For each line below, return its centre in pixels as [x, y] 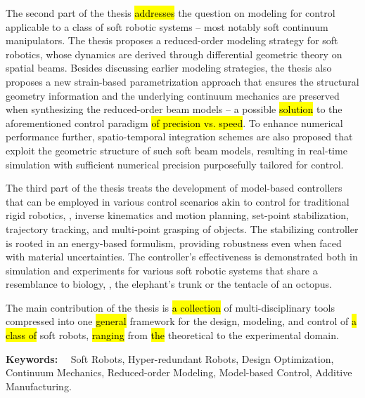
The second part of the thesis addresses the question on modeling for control [171, 13]
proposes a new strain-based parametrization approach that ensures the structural [182, 81]
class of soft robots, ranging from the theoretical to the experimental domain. [172, 335]
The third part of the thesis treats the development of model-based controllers [174, 188]
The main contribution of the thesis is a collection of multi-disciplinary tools [170, 307]
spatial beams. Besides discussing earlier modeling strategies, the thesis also [169, 68]
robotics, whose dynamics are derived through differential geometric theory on [174, 54]
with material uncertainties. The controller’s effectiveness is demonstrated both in [182, 257]
